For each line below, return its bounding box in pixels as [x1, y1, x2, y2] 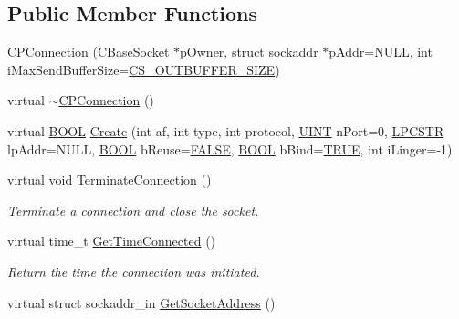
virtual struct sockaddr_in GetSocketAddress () [7, 292, 276, 312]
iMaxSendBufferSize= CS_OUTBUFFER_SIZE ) [7, 59, 280, 79]
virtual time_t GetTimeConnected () [7, 231, 216, 250]
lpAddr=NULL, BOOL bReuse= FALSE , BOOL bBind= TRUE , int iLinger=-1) [7, 139, 453, 158]
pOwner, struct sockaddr [180, 42, 318, 61]
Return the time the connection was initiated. [7, 261, 260, 281]
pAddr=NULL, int [329, 42, 433, 61]
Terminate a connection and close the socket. [7, 200, 259, 219]
